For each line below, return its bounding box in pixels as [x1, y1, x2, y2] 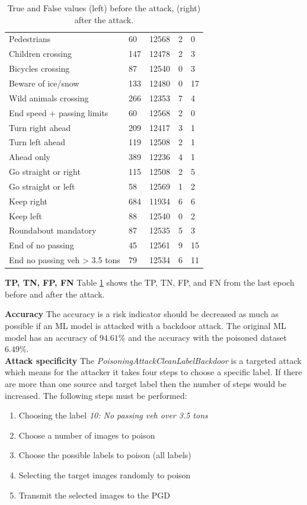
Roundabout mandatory [9, 224, 97, 236]
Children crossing [9, 47, 72, 60]
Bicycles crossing [9, 62, 70, 75]
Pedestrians [9, 33, 50, 45]
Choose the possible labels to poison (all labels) [18, 449, 191, 461]
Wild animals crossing [9, 91, 89, 104]
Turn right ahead [9, 121, 71, 133]
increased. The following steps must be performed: [5, 389, 187, 401]
